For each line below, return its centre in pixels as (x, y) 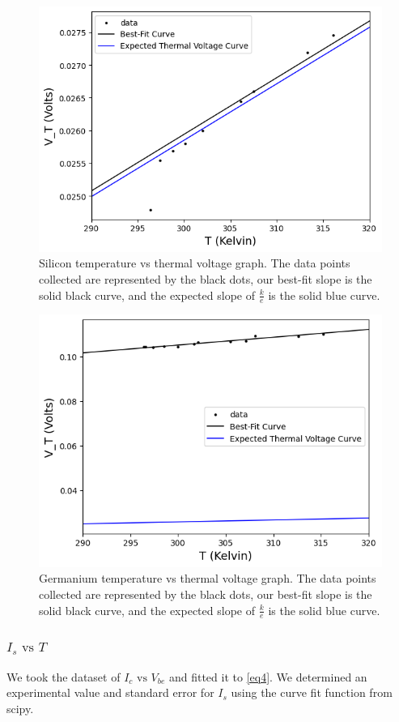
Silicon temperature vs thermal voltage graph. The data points (195, 263)
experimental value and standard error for (110, 692)
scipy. (20, 708)
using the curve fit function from (312, 692)
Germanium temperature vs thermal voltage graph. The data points (208, 578)
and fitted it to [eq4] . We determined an (268, 676)
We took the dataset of (64, 676)
